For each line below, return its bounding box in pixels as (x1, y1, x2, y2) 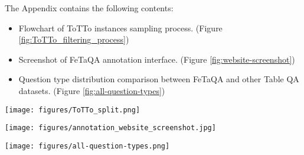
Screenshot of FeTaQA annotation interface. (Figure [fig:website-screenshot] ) (18, 53, 295, 65)
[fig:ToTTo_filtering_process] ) (18, 33, 129, 46)
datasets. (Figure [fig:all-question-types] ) (18, 84, 165, 96)
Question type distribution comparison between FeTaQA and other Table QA (18, 73, 299, 85)
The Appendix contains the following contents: (5, 2, 174, 14)
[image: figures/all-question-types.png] (5, 141, 170, 150)
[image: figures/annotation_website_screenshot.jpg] (5, 124, 216, 133)
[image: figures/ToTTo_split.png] (5, 105, 140, 114)
